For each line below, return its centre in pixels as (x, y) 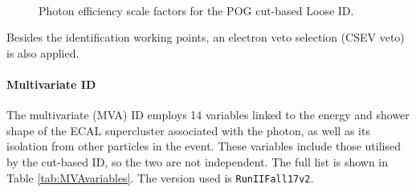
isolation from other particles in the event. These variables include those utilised (204, 146)
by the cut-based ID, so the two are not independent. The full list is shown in (198, 161)
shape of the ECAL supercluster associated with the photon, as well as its (188, 130)
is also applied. (43, 52)
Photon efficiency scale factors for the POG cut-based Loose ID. (196, 10)
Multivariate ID (51, 84)
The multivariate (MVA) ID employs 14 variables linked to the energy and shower (208, 115)
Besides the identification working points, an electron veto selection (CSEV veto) (206, 37)
